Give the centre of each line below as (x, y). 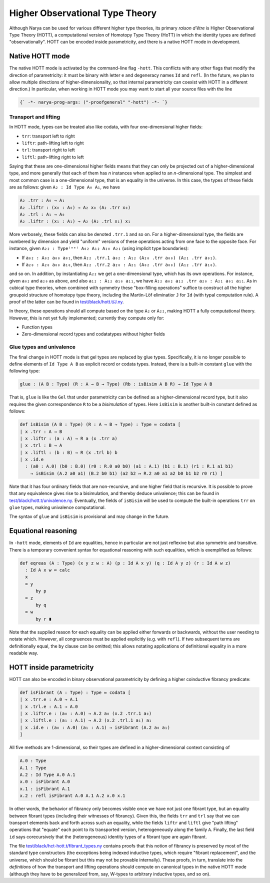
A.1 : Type (33, 768)
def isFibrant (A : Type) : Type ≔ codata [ (75, 692)
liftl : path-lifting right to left (53, 157)
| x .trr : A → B (41, 431)
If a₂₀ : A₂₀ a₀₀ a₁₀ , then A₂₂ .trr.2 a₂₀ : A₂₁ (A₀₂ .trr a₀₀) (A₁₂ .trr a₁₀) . (119, 264)
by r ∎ (44, 619)
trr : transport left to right (48, 136)
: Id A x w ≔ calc (47, 570)
